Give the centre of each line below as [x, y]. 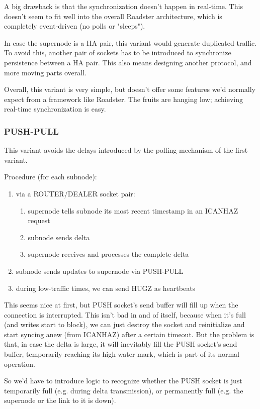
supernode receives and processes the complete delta [108, 254]
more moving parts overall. [45, 72]
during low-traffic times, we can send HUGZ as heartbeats [106, 288]
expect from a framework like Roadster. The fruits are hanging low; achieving [124, 99]
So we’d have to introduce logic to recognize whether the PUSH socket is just [123, 381]
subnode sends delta [59, 237]
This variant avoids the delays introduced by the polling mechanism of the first [126, 150]
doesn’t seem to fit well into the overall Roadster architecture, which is [113, 16]
